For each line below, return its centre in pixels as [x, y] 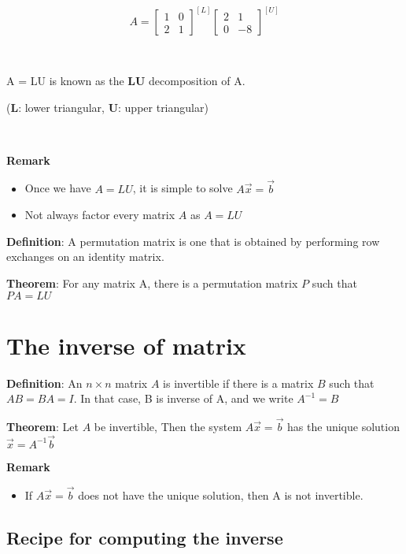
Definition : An [44, 383]
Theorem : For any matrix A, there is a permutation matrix [152, 283]
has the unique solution [343, 427]
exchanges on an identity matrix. [85, 257]
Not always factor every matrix [100, 215]
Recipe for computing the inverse [145, 537]
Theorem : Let [42, 427]
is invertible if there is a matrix [238, 383]
